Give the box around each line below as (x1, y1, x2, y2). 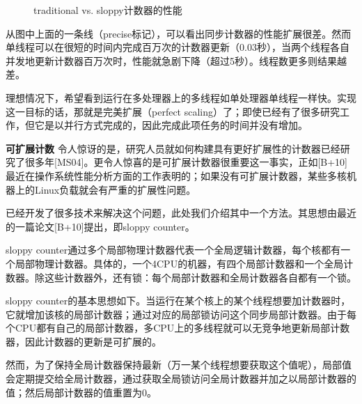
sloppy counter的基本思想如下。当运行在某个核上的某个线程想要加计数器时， (6, 293, 351, 308)
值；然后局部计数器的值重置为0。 (6, 384, 157, 399)
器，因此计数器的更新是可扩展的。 (6, 334, 162, 348)
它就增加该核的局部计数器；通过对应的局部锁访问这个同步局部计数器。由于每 (6, 306, 356, 321)
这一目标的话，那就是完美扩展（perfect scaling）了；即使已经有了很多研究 (6, 104, 340, 118)
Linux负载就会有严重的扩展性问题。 (34, 182, 196, 196)
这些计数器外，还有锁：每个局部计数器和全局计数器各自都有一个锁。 (44, 270, 356, 284)
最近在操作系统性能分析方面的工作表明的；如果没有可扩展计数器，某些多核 (6, 168, 347, 182)
